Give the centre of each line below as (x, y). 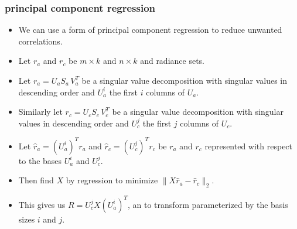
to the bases (40, 160)
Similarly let (40, 112)
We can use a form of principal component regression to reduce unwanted (150, 30)
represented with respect (249, 146)
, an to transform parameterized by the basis (208, 204)
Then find (36, 180)
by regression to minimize (112, 180)
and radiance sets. (173, 61)
